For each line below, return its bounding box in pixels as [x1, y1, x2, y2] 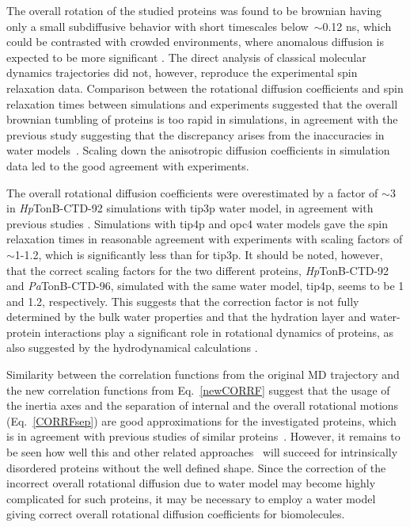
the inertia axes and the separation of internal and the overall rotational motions [6, 397, 399, 414]
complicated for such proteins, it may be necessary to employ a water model [6, 490, 376, 506]
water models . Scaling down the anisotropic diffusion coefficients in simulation [6, 142, 390, 158]
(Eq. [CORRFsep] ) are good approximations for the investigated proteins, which [6, 412, 397, 429]
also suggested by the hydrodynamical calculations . [6, 339, 258, 356]
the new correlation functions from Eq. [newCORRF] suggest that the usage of [6, 381, 390, 398]
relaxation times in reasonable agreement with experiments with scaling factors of [6, 231, 403, 247]
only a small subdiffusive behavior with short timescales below [6, 17, 309, 34]
